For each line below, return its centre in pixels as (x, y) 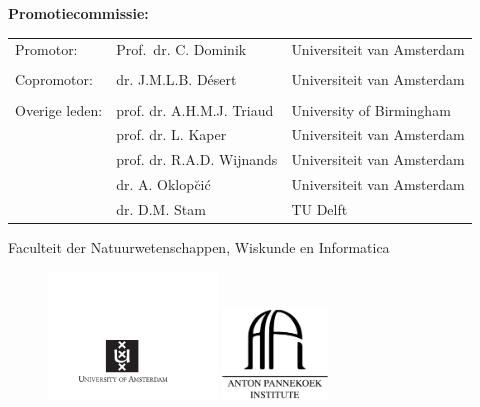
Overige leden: (59, 109)
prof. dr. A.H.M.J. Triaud (195, 109)
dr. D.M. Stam (161, 208)
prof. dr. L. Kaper (171, 134)
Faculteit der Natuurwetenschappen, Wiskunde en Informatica (199, 247)
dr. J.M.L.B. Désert (176, 79)
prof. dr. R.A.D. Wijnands (197, 159)
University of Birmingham (371, 109)
